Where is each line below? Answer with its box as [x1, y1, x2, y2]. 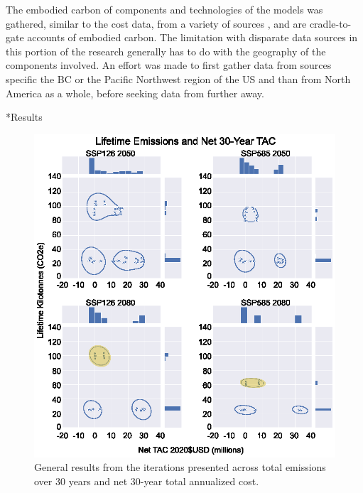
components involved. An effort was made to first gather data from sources [6, 58, 332, 72]
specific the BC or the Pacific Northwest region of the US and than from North [6, 71, 351, 86]
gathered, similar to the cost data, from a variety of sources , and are [6, 16, 307, 31]
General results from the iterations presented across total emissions [34, 460, 326, 475]
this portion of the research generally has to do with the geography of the [6, 43, 326, 58]
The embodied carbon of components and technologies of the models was [6, 2, 323, 16]
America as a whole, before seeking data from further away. [6, 85, 264, 100]
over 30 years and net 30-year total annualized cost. [34, 473, 259, 488]
